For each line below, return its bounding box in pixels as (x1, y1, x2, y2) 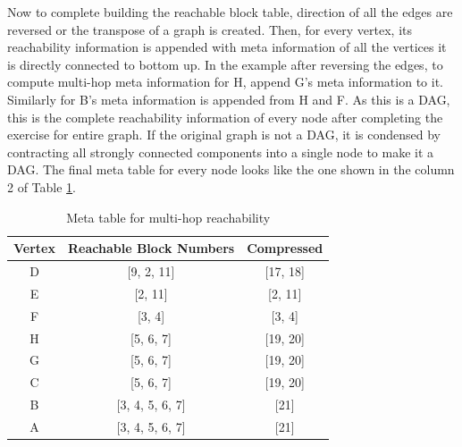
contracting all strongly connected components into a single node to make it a (7, 142, 434, 161)
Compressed (247, 239, 323, 257)
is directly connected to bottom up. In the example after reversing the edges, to (7, 55, 443, 73)
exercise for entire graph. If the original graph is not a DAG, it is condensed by (7, 125, 441, 144)
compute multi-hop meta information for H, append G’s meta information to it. (7, 72, 443, 91)
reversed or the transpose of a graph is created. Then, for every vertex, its (7, 20, 412, 38)
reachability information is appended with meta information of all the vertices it (7, 38, 447, 56)
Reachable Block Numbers (67, 239, 235, 257)
